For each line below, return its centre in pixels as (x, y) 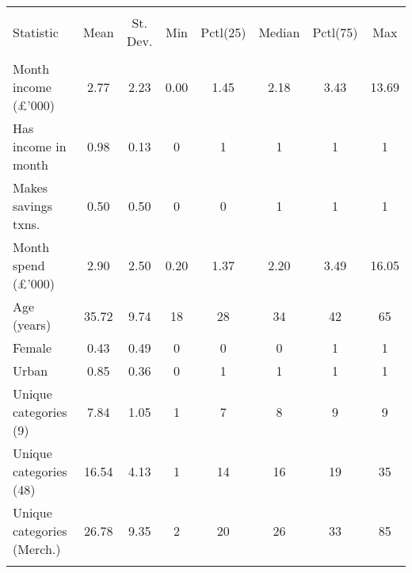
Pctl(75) (335, 32)
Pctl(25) (223, 32)
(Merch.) (37, 549)
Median (279, 32)
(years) (32, 325)
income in (40, 146)
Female (32, 348)
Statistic (36, 32)
